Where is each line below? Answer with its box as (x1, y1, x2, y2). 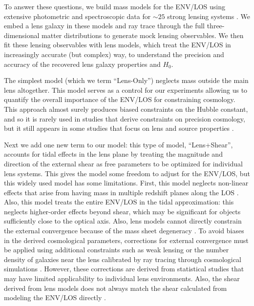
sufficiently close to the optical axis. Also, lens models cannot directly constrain (4, 216, 242, 226)
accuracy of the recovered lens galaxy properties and (4, 59, 161, 69)
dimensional (4, 30, 40, 40)
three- (207, 20, 225, 31)
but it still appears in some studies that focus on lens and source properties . (4, 123, 234, 133)
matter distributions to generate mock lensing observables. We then (42, 30, 244, 40)
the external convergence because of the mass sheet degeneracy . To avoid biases (4, 225, 244, 236)
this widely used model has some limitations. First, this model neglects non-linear (4, 178, 249, 188)
